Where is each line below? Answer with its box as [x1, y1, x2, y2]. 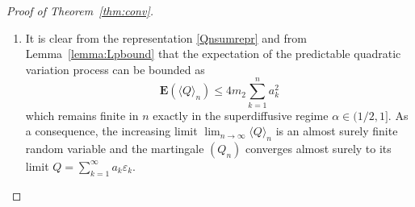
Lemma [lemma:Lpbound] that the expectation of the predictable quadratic [25, 45, 401, 62]
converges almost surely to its [245, 139, 392, 156]
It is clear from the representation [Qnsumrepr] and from [25, 29, 307, 46]
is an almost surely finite [275, 122, 398, 139]
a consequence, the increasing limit [25, 122, 198, 139]
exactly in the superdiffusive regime [153, 106, 329, 123]
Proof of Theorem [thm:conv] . [6, 2, 154, 19]
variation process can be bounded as [25, 60, 205, 77]
